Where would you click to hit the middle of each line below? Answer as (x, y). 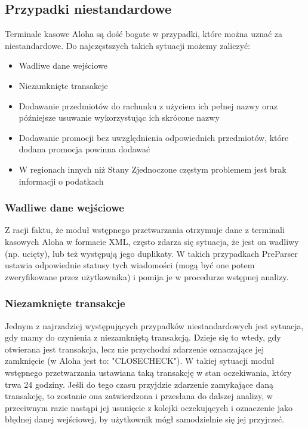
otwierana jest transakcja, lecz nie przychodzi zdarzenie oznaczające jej (135, 349)
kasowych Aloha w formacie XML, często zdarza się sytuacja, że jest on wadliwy (152, 241)
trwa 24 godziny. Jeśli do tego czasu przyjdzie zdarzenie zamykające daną (139, 384)
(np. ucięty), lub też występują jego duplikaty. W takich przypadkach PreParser (151, 253)
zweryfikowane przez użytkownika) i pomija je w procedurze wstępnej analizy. (147, 276)
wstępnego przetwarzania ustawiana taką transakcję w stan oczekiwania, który (148, 372)
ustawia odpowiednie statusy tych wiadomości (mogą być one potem (130, 265)
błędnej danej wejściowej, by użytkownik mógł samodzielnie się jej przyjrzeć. (145, 419)
